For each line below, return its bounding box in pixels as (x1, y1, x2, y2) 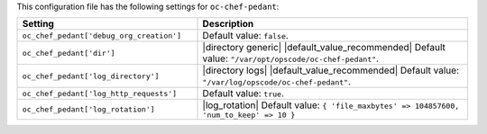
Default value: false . (202, 30, 289, 42)
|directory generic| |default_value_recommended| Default (202, 41, 446, 54)
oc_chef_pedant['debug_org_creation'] (22, 31, 182, 40)
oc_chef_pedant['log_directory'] (22, 71, 160, 81)
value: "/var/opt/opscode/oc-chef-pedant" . (202, 52, 379, 65)
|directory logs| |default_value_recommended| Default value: (202, 64, 460, 76)
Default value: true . (202, 87, 284, 100)
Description (202, 18, 254, 31)
